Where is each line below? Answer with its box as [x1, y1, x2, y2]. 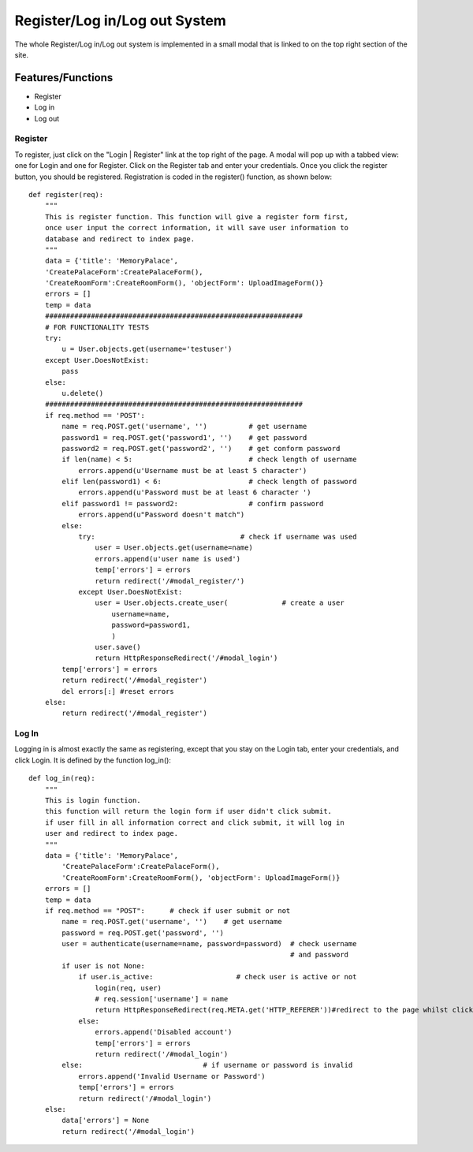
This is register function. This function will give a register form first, [44, 212, 349, 221]
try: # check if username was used [78, 532, 357, 542]
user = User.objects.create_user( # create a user [95, 598, 345, 607]
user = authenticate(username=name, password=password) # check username [61, 939, 357, 949]
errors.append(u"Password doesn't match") [78, 510, 245, 520]
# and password [290, 950, 349, 960]
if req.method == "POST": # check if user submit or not [44, 906, 291, 915]
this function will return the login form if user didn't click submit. [44, 807, 333, 816]
